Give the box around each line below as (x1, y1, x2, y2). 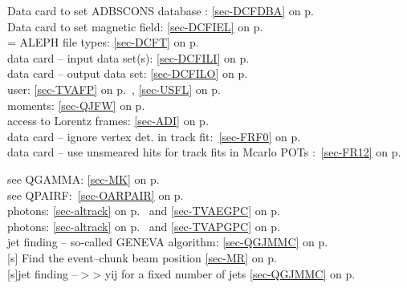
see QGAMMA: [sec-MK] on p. (7, 170, 160, 187)
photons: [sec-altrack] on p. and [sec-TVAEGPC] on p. (7, 202, 280, 219)
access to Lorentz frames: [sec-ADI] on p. (7, 112, 209, 129)
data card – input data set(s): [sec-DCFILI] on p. (7, 49, 250, 66)
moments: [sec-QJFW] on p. (7, 96, 145, 113)
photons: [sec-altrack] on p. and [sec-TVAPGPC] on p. (7, 217, 280, 234)
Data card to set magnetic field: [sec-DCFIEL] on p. (7, 18, 263, 34)
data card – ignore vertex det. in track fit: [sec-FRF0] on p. (7, 128, 301, 144)
